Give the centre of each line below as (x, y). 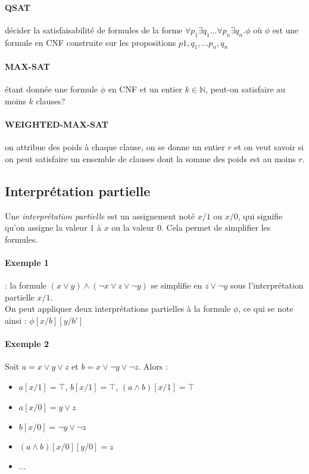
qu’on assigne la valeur (46, 227)
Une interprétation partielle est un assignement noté (100, 216)
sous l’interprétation (267, 285)
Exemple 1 (27, 262)
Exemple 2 (27, 344)
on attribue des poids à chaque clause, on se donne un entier (115, 147)
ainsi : (16, 320)
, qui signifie (260, 216)
